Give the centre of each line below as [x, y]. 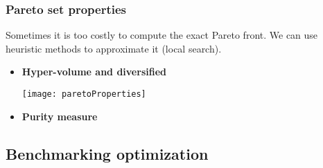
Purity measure [60, 116]
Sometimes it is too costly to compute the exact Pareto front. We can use [162, 35]
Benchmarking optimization [107, 153]
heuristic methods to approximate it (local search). [114, 48]
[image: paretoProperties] [84, 94]
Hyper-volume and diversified [94, 72]
